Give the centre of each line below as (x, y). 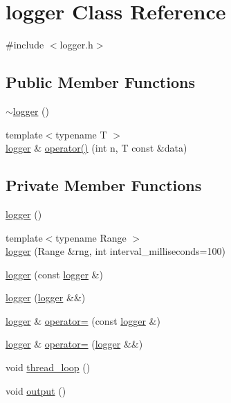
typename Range (91, 237)
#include (25, 45)
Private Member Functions (104, 185)
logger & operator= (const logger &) (83, 320)
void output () (36, 390)
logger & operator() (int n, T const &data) (96, 148)
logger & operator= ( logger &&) (74, 344)
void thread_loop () (48, 367)
